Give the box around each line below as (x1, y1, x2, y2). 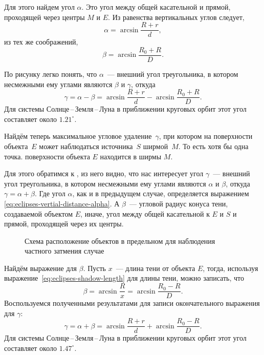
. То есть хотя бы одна (178, 140, 249, 151)
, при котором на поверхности (159, 131, 253, 141)
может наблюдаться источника (39, 140, 133, 151)
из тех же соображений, (4, 36, 78, 47)
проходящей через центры (4, 11, 85, 22)
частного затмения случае (25, 245, 104, 256)
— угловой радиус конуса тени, (129, 198, 228, 208)
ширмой (143, 140, 168, 151)
